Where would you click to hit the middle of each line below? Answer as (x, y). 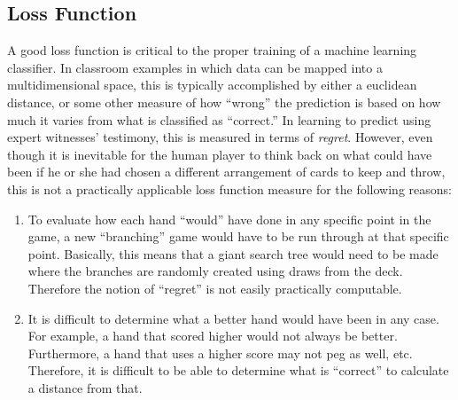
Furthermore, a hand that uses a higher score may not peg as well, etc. (220, 353)
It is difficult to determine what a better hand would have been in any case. (233, 318)
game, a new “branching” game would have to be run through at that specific (238, 236)
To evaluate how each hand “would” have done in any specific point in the (229, 219)
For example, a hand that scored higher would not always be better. (213, 336)
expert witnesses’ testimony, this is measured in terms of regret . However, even (220, 137)
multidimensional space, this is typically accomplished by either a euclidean (212, 85)
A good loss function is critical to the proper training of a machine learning (212, 50)
